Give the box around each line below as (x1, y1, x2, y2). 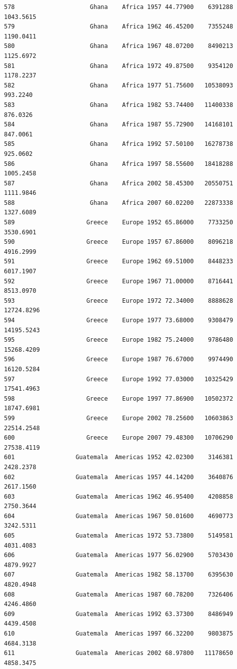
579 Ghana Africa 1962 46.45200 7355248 (4, 23, 233, 30)
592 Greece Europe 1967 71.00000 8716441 (4, 277, 233, 285)
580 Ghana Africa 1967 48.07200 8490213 (4, 42, 233, 50)
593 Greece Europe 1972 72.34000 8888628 (4, 297, 233, 304)
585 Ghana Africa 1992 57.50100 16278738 (4, 140, 233, 148)
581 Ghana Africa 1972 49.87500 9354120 (4, 62, 233, 69)
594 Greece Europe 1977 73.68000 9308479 (4, 317, 233, 324)
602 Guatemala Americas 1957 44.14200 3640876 (4, 473, 233, 481)
